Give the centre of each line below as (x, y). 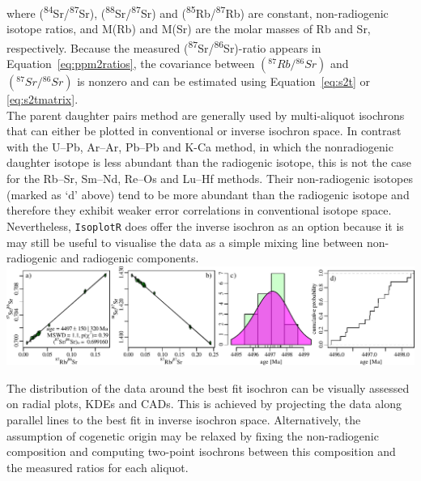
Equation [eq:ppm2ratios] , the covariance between (131, 64)
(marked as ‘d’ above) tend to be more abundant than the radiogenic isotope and (208, 194)
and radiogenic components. (130, 258)
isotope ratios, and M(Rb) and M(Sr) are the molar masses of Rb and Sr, (189, 29)
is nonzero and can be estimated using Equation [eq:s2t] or (224, 81)
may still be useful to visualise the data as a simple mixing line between (185, 242)
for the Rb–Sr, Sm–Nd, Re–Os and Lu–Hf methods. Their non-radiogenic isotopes (210, 179)
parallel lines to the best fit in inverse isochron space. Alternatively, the (184, 420)
